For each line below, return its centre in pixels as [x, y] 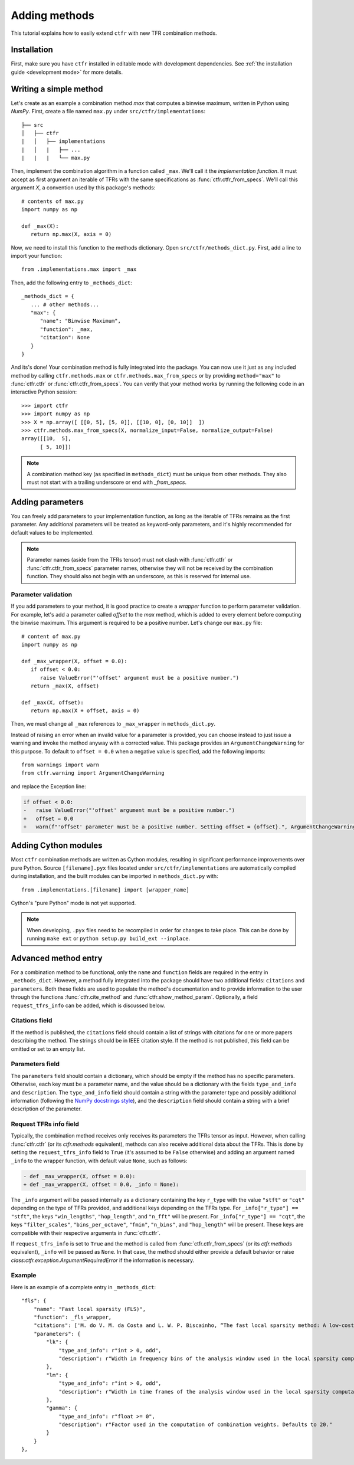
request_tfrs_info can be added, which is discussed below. [88, 1005]
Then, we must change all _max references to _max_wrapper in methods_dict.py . [113, 724]
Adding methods [53, 15]
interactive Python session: [44, 392]
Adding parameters [47, 502]
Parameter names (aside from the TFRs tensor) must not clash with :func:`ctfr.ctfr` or [130, 560]
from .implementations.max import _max [79, 269]
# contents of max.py [53, 201]
